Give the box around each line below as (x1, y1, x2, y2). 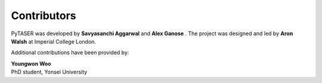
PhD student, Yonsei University (11, 69, 88, 76)
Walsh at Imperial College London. (11, 38, 97, 45)
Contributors (11, 9, 77, 22)
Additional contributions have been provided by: (11, 49, 129, 56)
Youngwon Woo (11, 60, 51, 67)
